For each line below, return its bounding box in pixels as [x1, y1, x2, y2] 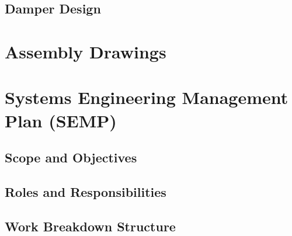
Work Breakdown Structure [5, 217, 176, 235]
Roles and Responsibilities [5, 182, 166, 200]
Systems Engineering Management [5, 85, 288, 109]
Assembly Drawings [5, 39, 166, 63]
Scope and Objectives [5, 148, 137, 166]
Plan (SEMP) [5, 108, 117, 132]
